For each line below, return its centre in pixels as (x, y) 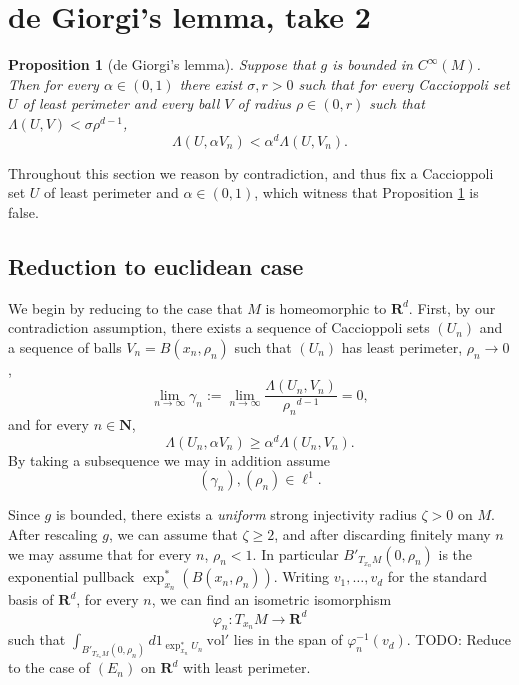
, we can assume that (173, 534)
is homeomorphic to (326, 307)
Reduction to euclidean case (156, 265)
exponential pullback (71, 576)
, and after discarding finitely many (382, 534)
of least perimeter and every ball (121, 103)
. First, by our (452, 307)
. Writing (301, 576)
